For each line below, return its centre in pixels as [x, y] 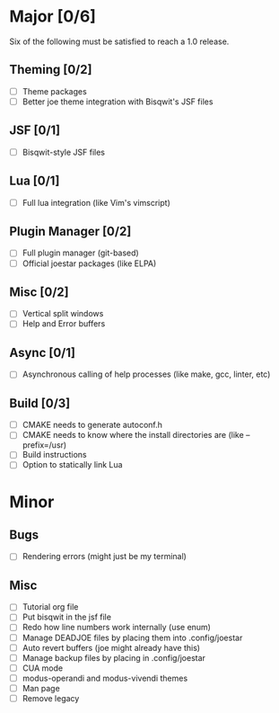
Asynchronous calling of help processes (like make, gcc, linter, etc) [146, 374]
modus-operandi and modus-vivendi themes [105, 678]
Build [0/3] [40, 403]
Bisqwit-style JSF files [64, 152]
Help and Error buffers [64, 324]
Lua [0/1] [35, 181]
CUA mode [43, 668]
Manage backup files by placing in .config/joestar [114, 657]
